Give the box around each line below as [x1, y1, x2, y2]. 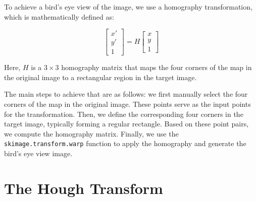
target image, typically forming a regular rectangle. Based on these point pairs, [4, 118, 249, 129]
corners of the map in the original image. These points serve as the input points [4, 99, 251, 109]
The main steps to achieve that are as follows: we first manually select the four [4, 89, 248, 99]
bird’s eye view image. [4, 148, 73, 159]
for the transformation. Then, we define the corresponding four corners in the [4, 108, 243, 119]
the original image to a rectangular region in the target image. [4, 72, 197, 82]
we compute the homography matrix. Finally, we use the [4, 128, 179, 139]
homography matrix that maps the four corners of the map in [61, 62, 252, 73]
